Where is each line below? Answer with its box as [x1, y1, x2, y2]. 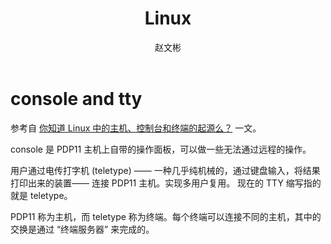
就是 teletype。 [10, 189, 73, 201]
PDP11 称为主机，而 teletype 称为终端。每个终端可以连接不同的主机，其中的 [10, 210, 322, 222]
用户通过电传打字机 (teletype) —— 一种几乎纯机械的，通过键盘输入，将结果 [10, 164, 321, 176]
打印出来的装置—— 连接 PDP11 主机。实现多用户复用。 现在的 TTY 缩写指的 [10, 177, 322, 189]
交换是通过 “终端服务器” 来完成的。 [10, 223, 155, 235]
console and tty [10, 87, 143, 110]
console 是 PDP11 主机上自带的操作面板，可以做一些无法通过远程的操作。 [10, 143, 312, 155]
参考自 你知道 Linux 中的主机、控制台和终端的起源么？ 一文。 [10, 122, 262, 134]
